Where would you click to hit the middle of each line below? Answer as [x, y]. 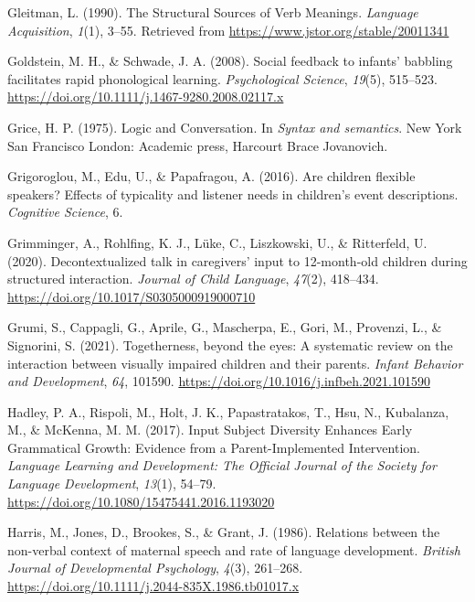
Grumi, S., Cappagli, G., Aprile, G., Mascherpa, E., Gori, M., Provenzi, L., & [225, 327]
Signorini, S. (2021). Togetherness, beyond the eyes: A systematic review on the [230, 344]
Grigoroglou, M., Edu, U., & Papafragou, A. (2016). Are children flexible [211, 176]
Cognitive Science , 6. [65, 212]
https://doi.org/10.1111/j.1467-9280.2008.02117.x [146, 97]
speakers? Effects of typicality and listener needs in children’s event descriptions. [233, 193]
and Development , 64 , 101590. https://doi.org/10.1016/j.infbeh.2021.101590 [219, 381]
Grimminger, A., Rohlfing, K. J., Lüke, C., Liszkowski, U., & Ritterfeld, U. [217, 242]
